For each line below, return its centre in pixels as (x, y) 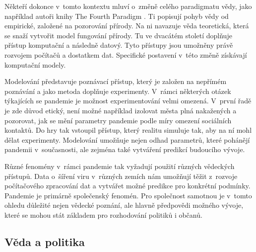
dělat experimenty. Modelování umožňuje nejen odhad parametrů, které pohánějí (127, 139)
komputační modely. (35, 64)
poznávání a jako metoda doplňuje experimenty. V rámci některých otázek (118, 91)
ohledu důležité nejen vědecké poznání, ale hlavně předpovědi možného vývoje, (124, 205)
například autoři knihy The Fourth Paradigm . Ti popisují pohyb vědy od (117, 16)
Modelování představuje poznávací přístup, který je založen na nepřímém (116, 81)
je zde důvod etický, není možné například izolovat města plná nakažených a (121, 110)
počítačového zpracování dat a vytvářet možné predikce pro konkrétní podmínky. (128, 186)
